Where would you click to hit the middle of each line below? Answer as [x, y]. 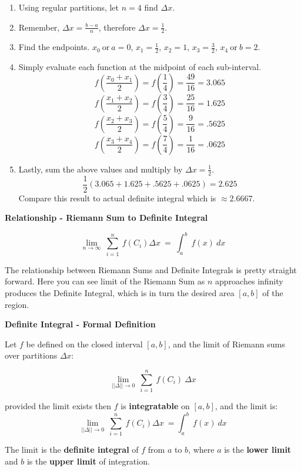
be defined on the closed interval [84, 344]
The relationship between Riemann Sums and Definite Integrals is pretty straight [151, 269]
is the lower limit [258, 450]
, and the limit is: [246, 406]
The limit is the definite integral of [72, 450]
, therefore [117, 27]
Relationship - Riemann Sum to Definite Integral [106, 218]
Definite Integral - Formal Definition [80, 324]
